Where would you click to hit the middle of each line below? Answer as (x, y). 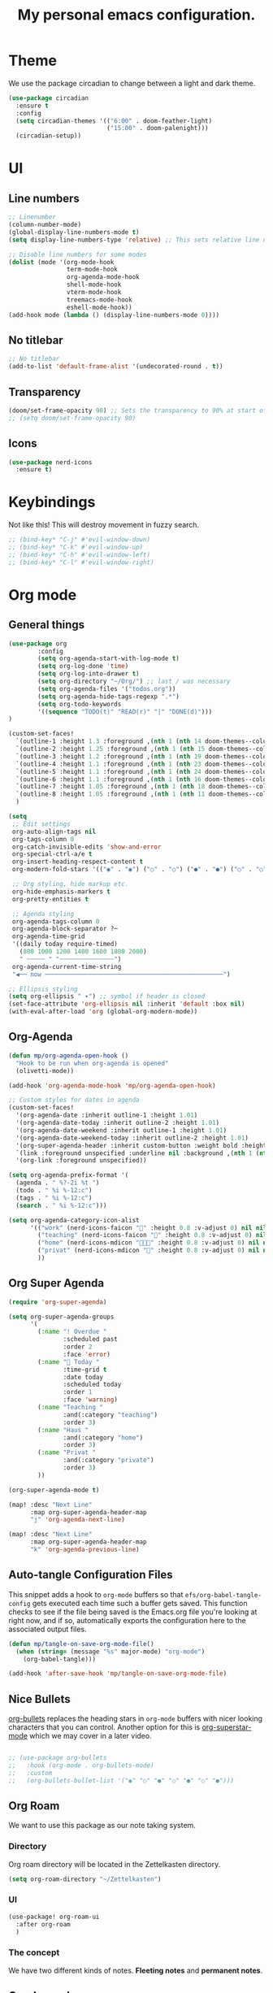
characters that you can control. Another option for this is (104, 1727)
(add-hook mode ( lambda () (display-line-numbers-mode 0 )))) (114, 315)
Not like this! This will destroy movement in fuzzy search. (104, 525)
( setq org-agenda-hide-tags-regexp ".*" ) (109, 697)
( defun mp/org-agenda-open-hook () (69, 1055)
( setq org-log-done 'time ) (83, 667)
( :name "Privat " (67, 1452)
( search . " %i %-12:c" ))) (61, 1205)
